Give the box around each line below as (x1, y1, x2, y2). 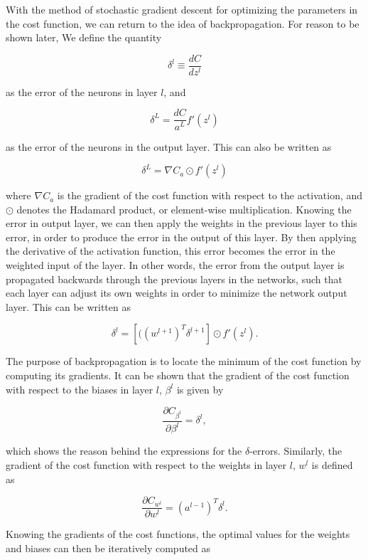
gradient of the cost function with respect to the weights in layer (6, 457, 287, 472)
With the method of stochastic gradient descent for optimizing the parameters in (6, 2, 358, 16)
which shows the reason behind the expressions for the (6, 443, 242, 458)
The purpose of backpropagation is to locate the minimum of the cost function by (6, 354, 362, 369)
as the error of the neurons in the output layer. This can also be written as (6, 139, 332, 154)
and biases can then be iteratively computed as (6, 540, 211, 555)
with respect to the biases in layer (6, 381, 153, 396)
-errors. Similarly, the (249, 443, 342, 458)
